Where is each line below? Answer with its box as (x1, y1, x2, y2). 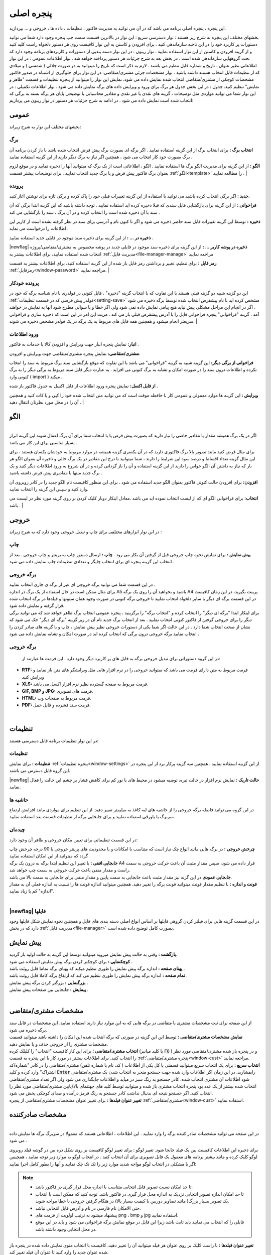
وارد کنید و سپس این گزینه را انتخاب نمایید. (9, 486, 89, 492)
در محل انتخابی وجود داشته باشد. (35, 1226, 97, 1232)
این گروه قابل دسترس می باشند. (9, 768, 70, 774)
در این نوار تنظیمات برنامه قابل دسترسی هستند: (9, 737, 99, 743)
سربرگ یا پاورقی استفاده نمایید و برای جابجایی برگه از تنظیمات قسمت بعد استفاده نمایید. (9, 814, 175, 820)
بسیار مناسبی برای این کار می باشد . (9, 439, 77, 445)
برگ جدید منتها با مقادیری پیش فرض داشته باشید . (9, 470, 102, 476)
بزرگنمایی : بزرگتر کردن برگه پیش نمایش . (9, 979, 88, 985)
